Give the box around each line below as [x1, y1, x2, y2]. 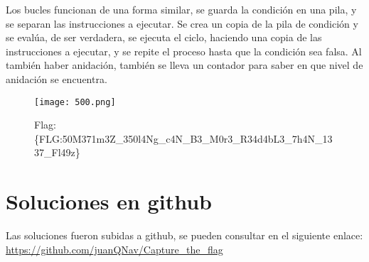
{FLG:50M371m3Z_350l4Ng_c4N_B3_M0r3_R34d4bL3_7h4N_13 [34, 131, 333, 146]
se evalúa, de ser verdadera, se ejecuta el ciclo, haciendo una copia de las [6, 30, 322, 45]
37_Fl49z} [34, 145, 80, 160]
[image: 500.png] [34, 97, 116, 107]
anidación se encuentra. [6, 71, 107, 86]
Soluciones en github [6, 187, 212, 216]
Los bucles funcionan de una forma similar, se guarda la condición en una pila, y [6, 2, 357, 16]
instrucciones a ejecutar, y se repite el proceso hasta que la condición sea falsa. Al [6, 43, 362, 58]
